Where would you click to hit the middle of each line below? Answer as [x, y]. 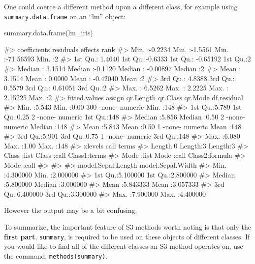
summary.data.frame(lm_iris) [48, 33]
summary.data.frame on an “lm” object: [65, 16]
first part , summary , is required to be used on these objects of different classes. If [127, 236]
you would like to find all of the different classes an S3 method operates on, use [124, 246]
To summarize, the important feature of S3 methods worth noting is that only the [128, 226]
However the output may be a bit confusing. [71, 210]
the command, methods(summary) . [56, 255]
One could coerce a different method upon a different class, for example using [121, 6]
